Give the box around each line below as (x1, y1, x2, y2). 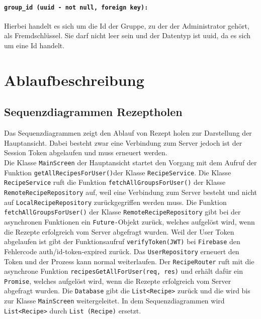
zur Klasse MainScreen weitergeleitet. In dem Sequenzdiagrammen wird (4, 295, 225, 306)
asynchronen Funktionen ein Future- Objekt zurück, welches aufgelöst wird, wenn (4, 216, 255, 227)
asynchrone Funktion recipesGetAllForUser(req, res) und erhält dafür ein (4, 266, 243, 276)
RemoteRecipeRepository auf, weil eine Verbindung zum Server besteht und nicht (4, 186, 257, 197)
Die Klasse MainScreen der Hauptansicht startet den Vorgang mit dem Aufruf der (4, 157, 257, 167)
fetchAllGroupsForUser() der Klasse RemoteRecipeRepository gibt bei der (4, 206, 241, 217)
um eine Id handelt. (4, 40, 65, 51)
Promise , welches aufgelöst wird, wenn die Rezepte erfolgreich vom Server (4, 275, 231, 286)
